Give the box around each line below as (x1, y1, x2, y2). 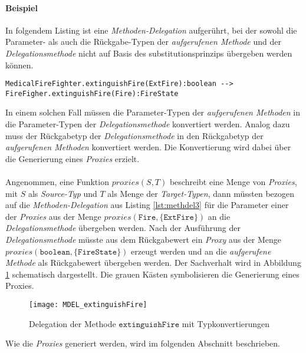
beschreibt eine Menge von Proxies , (169, 176, 297, 188)
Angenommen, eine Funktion (5, 176, 109, 188)
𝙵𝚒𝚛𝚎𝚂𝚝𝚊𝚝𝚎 (78, 248, 117, 256)
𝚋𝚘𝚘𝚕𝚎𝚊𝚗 (40, 248, 70, 256)
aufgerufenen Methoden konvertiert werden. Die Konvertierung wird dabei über (5, 141, 291, 153)
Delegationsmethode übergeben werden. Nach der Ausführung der (5, 222, 241, 234)
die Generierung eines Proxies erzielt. (5, 152, 140, 164)
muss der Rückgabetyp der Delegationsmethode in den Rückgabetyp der (5, 129, 264, 141)
